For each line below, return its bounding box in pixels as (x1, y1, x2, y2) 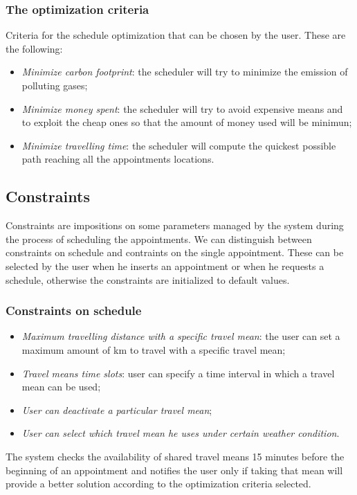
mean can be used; (21, 379, 101, 394)
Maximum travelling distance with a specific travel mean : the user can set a (21, 329, 340, 343)
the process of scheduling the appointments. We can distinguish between (6, 231, 312, 246)
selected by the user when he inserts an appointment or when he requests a (6, 258, 324, 273)
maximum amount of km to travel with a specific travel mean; (21, 342, 286, 357)
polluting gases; (21, 78, 88, 92)
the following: (6, 41, 63, 55)
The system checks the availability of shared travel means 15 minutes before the (6, 449, 345, 463)
